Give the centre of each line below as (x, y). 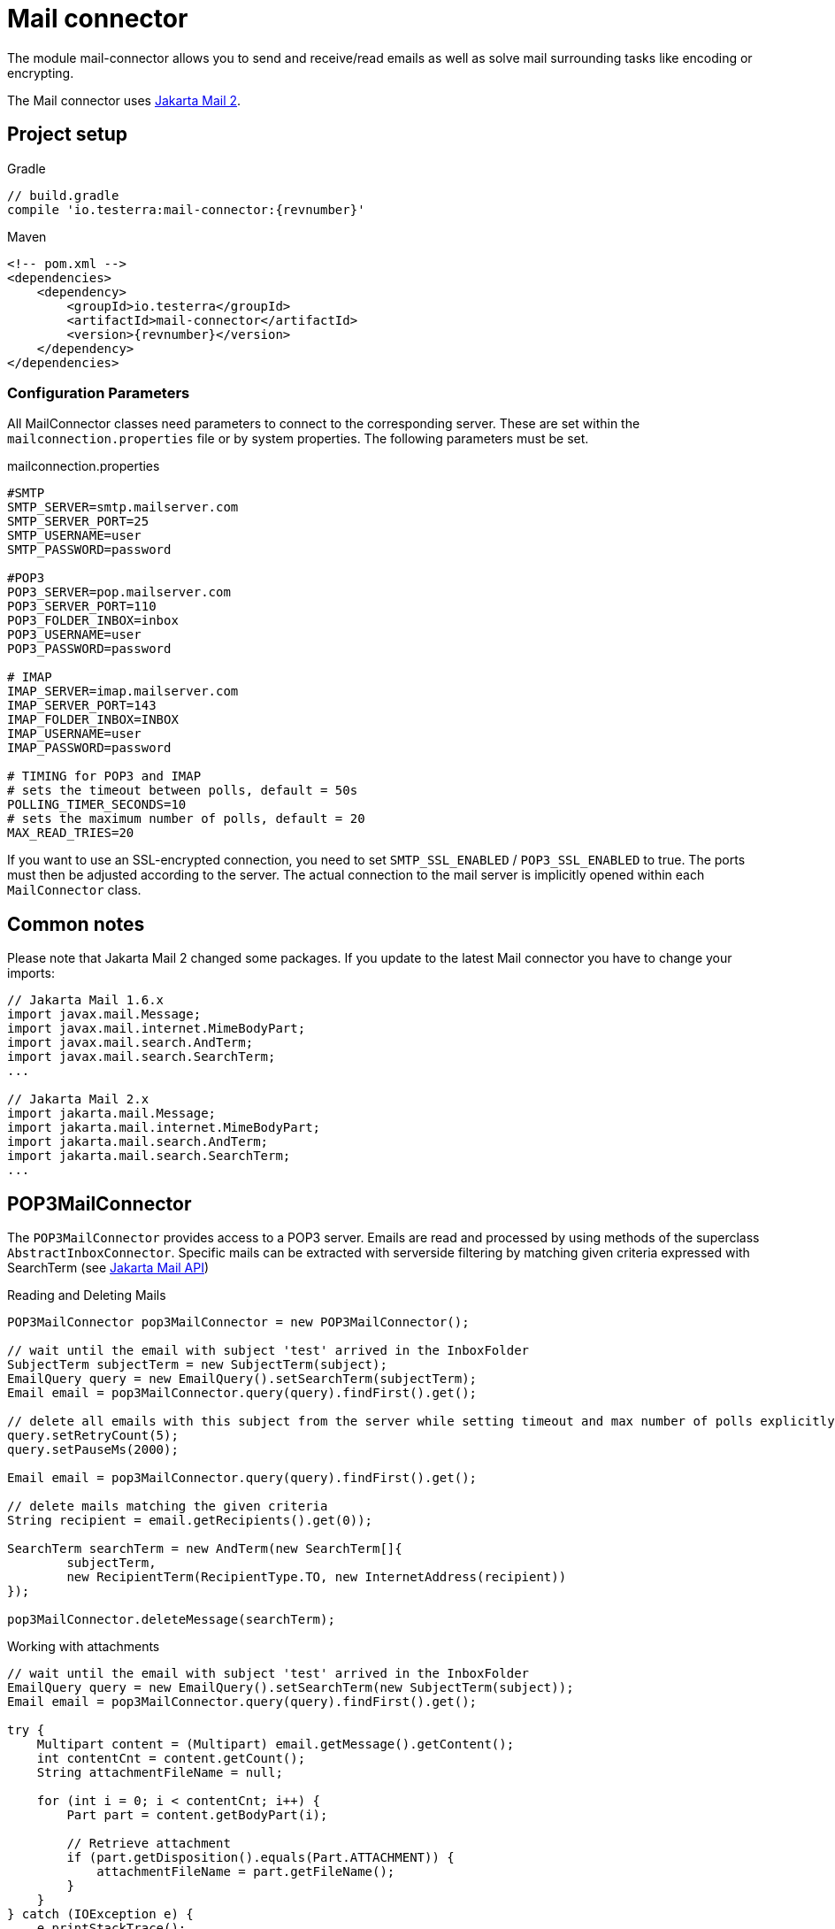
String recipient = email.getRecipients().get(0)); (190, 1521)
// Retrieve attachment (149, 1844)
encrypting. (41, 73)
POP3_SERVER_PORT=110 (82, 607)
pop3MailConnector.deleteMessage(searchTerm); (171, 1620)
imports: (31, 973)
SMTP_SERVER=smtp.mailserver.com (123, 507)
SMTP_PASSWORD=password (89, 550)
